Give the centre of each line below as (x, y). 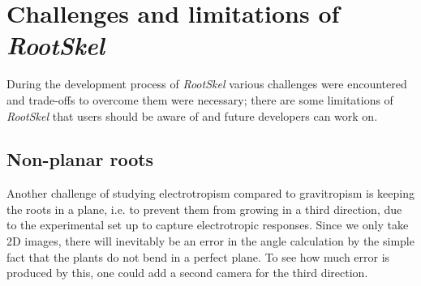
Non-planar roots (80, 159)
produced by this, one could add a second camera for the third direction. (187, 273)
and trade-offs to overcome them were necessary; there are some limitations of (200, 99)
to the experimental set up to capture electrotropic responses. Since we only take (208, 225)
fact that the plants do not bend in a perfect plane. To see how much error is (198, 256)
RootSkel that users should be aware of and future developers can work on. (192, 115)
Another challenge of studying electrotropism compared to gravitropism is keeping (210, 193)
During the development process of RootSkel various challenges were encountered (207, 84)
